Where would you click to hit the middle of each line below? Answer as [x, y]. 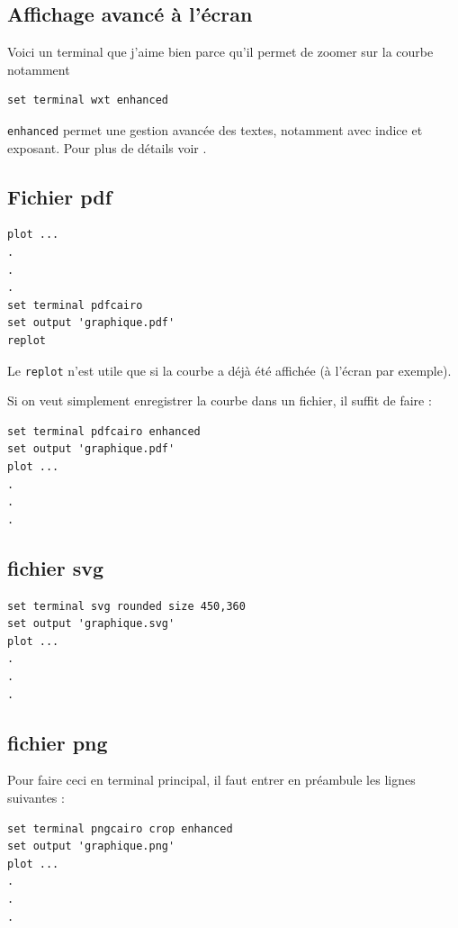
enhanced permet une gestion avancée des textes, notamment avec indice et [215, 129]
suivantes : [36, 797]
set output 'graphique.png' [91, 846]
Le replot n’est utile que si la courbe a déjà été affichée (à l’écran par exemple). [229, 370]
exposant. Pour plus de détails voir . [107, 147]
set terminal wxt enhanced [88, 100]
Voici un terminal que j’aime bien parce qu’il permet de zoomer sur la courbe [220, 52]
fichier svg [56, 567]
